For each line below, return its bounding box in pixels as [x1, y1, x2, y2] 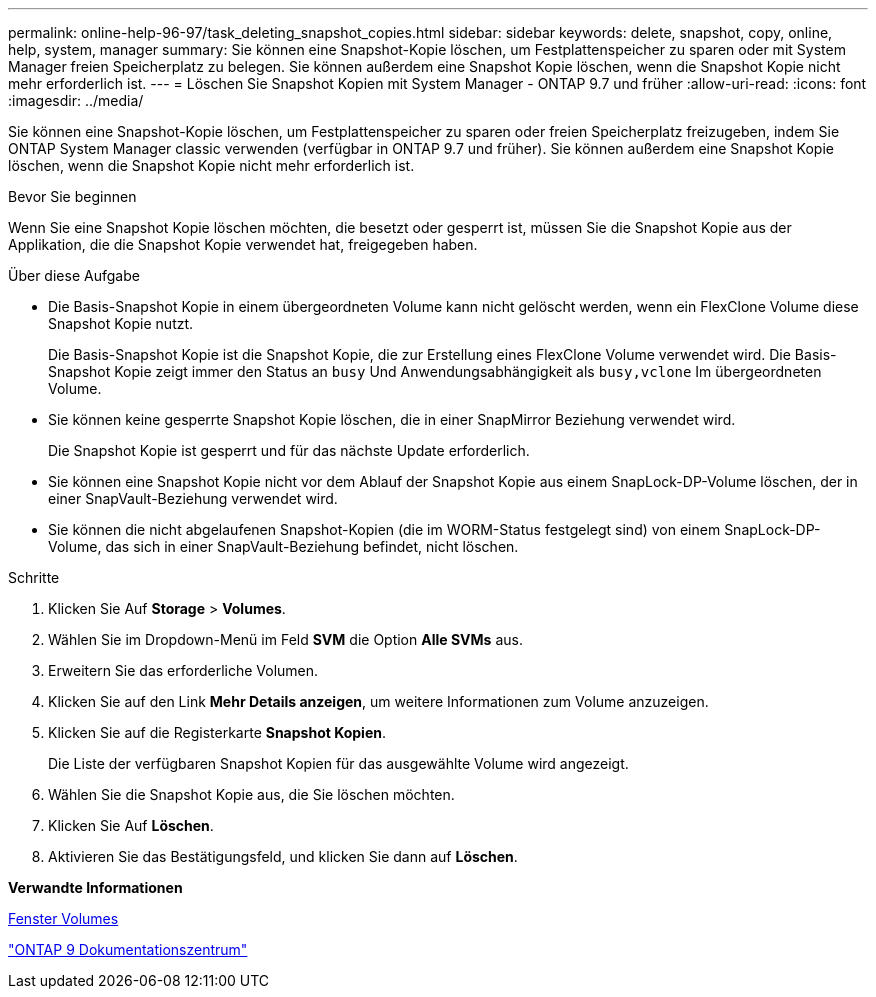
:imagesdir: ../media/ [8, 92, 144, 109]
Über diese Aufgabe [8, 267, 140, 284]
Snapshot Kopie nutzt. [48, 315, 194, 332]
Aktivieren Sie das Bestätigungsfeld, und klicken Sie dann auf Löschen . [48, 848, 518, 865]
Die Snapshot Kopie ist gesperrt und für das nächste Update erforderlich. [48, 442, 530, 459]
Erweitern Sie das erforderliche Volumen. [48, 662, 319, 679]
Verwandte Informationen [8, 879, 183, 896]
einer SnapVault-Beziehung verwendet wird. [48, 490, 338, 507]
